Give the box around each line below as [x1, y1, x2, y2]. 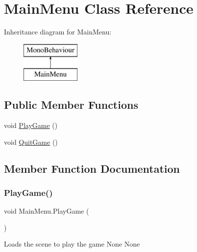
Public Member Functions [4, 97, 138, 112]
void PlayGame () [4, 120, 58, 130]
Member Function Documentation [4, 160, 180, 176]
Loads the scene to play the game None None [4, 239, 140, 249]
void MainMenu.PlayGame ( [4, 206, 89, 216]
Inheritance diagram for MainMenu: [4, 27, 112, 37]
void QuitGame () [4, 136, 58, 147]
